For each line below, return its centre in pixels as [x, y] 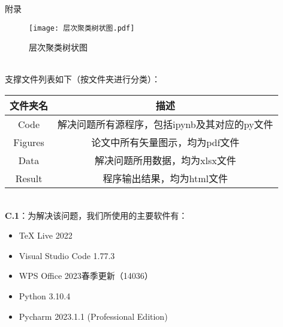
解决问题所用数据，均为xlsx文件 [165, 160]
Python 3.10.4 [45, 296]
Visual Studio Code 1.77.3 [67, 255]
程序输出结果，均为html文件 [165, 179]
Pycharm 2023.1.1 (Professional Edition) [93, 316]
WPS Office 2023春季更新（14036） [86, 276]
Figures [29, 142]
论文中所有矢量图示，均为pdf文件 [165, 142]
